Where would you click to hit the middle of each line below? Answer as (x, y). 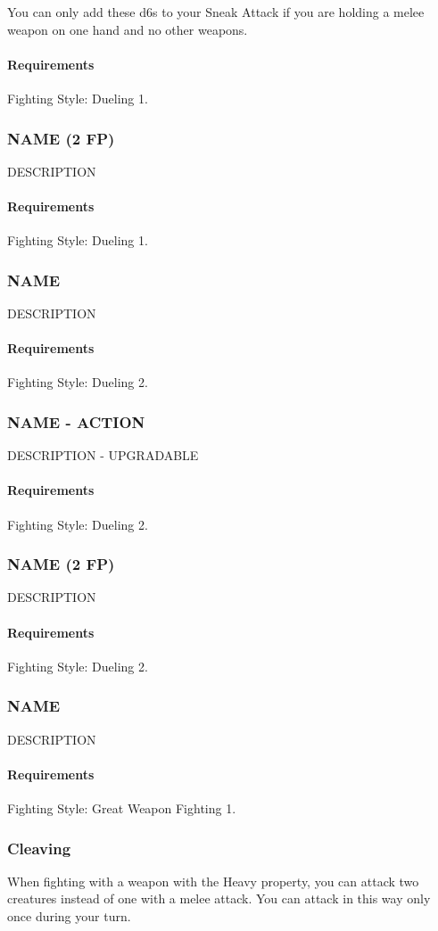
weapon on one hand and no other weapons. (128, 29)
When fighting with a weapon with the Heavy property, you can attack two (213, 881)
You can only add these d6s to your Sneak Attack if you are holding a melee (216, 12)
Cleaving (39, 848)
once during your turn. (69, 916)
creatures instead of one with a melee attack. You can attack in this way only (219, 898)
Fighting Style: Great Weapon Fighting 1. (122, 808)
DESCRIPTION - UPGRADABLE (103, 455)
